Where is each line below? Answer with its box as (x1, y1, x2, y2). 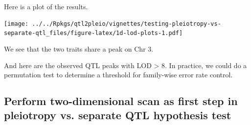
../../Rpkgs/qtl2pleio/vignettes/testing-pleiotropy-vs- (32, 20, 221, 27)
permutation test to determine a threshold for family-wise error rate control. (4, 70, 233, 80)
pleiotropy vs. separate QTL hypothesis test (4, 107, 231, 123)
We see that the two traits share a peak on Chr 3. (4, 43, 154, 54)
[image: (4, 20, 29, 27)
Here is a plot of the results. (4, 1, 88, 11)
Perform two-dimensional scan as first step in (4, 93, 238, 108)
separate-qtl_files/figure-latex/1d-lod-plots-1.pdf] (4, 30, 183, 37)
